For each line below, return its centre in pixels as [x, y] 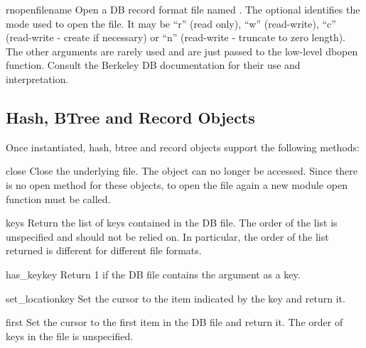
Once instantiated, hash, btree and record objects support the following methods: [183, 147]
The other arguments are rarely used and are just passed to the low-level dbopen [182, 51]
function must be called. [58, 199]
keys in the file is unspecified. [70, 336]
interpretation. [37, 78]
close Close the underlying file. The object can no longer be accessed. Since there [182, 171]
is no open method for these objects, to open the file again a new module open [177, 184]
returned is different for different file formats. [104, 250]
